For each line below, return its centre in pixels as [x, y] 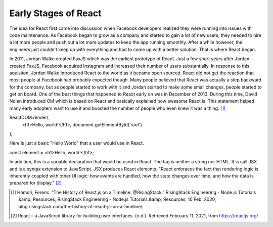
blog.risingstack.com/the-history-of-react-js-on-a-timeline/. [81, 206]
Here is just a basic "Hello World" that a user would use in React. [77, 143]
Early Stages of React [56, 13]
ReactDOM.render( [29, 118]
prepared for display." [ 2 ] [35, 183]
